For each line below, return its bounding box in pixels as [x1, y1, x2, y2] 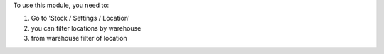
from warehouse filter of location [31, 34, 127, 43]
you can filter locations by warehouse [31, 23, 142, 32]
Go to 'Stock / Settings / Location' [31, 14, 131, 23]
